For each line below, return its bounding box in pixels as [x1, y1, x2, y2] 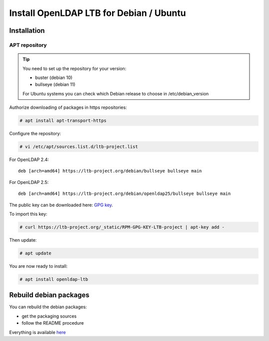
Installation [9, 26, 45, 35]
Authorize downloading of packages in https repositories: [9, 104, 127, 110]
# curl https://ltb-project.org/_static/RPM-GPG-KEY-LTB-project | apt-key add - [19, 224, 225, 230]
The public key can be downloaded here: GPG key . [9, 202, 113, 208]
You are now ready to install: [9, 263, 68, 269]
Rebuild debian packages [9, 291, 90, 299]
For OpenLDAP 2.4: [9, 157, 49, 163]
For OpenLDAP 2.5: [9, 179, 49, 185]
